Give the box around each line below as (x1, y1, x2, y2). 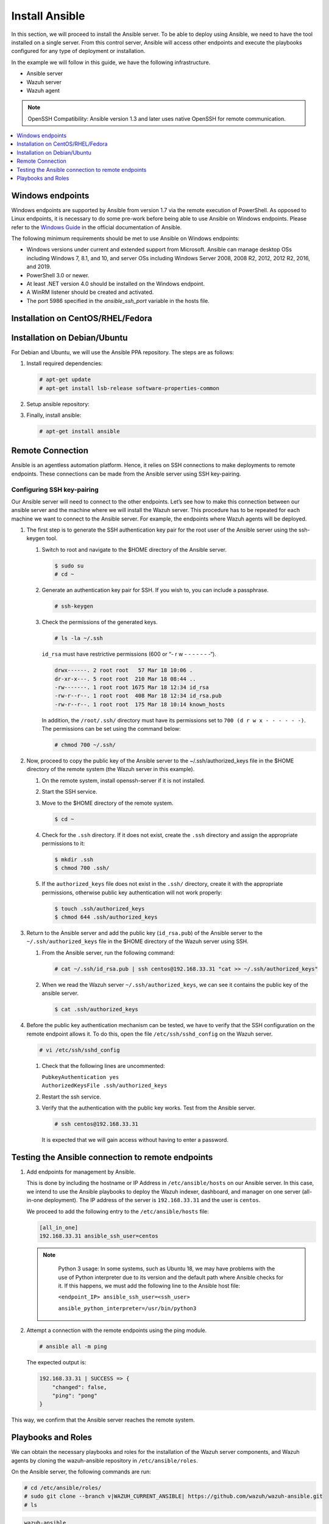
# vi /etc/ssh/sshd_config (39, 1046, 120, 1053)
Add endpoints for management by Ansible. (26, 1168, 136, 1175)
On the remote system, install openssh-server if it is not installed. (41, 777, 205, 784)
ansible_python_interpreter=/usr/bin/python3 (58, 1305, 197, 1312)
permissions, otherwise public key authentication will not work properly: (41, 889, 222, 896)
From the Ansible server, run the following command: (41, 949, 175, 956)
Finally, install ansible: (26, 411, 82, 419)
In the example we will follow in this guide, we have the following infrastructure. (11, 59, 211, 66)
